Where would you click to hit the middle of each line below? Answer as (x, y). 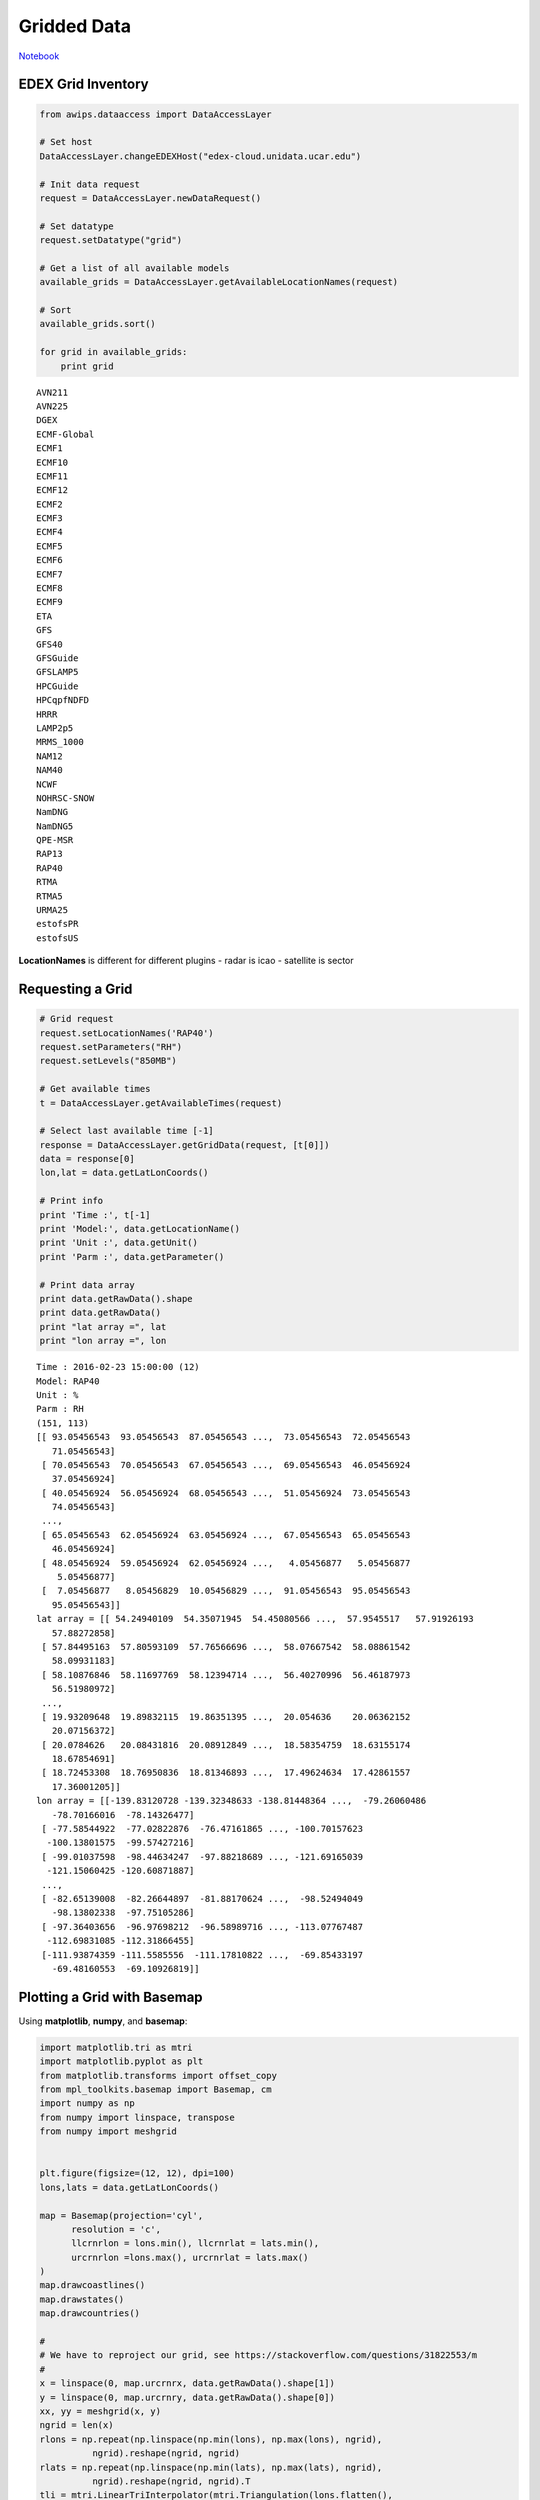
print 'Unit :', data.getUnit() (119, 1243)
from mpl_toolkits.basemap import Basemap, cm (155, 2089)
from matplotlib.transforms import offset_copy (158, 2075)
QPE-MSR (55, 840)
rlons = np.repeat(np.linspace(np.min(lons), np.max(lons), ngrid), (211, 2439)
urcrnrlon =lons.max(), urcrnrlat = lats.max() (190, 2257)
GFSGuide (57, 658)
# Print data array (87, 1284)
